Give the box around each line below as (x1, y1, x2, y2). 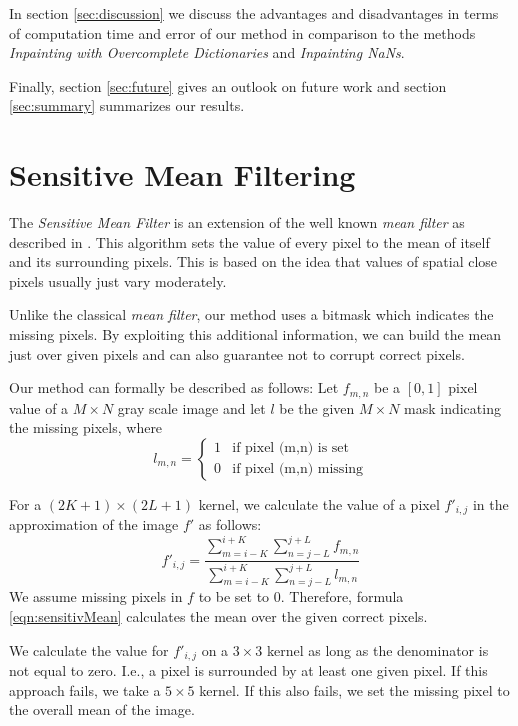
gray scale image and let (117, 397, 266, 418)
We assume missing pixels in (9, 586, 183, 607)
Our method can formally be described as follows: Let (9, 377, 339, 398)
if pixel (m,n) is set (232, 441, 350, 456)
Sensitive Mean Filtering (9, 154, 356, 195)
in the (472, 493, 509, 514)
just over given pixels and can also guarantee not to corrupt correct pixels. (9, 343, 465, 364)
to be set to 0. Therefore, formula (198, 586, 404, 607)
